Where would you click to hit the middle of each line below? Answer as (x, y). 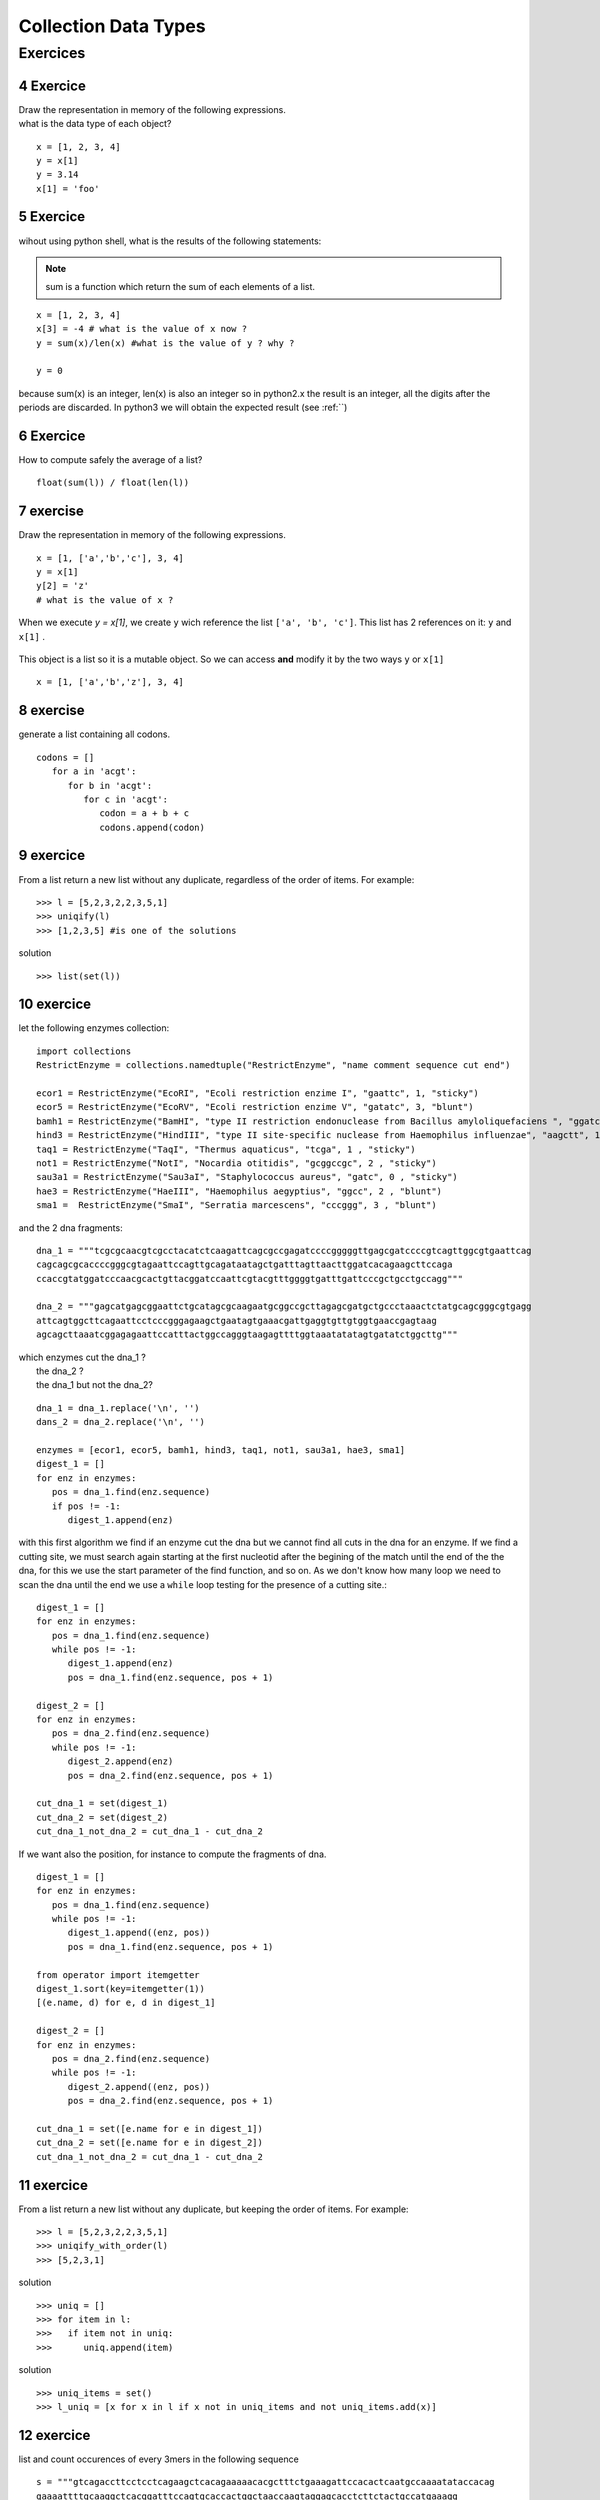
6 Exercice (52, 435)
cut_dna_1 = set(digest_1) (102, 1803)
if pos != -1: (86, 1506)
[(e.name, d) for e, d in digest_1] (126, 2003)
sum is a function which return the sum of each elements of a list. (180, 287)
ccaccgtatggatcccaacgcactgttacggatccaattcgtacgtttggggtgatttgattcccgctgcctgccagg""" (250, 1278)
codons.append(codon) (152, 827)
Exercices (52, 53)
